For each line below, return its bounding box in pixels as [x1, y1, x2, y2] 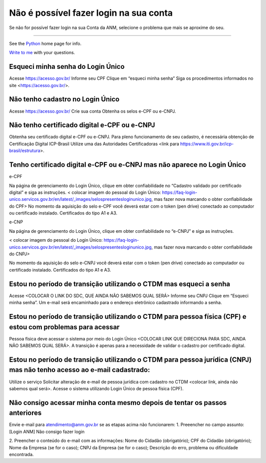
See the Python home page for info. [9, 40, 82, 46]
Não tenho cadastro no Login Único [9, 95, 120, 103]
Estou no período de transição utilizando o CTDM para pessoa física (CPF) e [9, 312, 246, 321]
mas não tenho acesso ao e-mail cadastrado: [9, 366, 150, 374]
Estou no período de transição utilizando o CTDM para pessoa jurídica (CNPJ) [9, 355, 252, 364]
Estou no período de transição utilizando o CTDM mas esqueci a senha [9, 279, 231, 288]
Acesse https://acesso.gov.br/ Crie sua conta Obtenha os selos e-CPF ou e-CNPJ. [9, 108, 176, 114]
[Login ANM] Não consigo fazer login [9, 429, 85, 434]
